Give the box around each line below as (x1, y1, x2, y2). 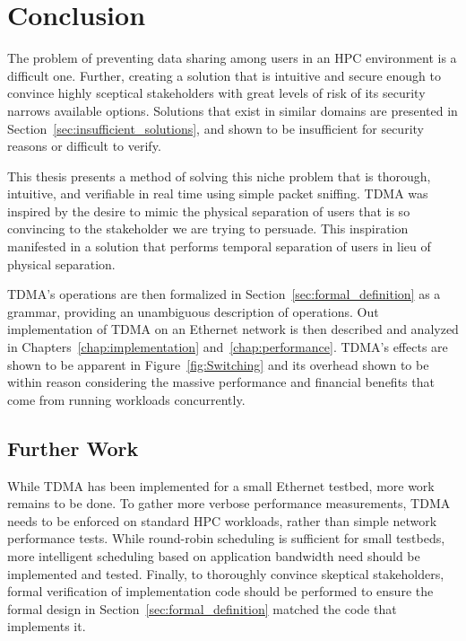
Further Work (7, 434, 139, 461)
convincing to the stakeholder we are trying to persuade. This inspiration (7, 219, 409, 238)
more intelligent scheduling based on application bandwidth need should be (7, 546, 420, 565)
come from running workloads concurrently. (7, 390, 246, 408)
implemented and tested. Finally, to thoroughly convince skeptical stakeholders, (7, 564, 444, 583)
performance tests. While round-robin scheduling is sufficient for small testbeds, (7, 529, 445, 548)
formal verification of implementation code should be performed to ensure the (7, 582, 434, 601)
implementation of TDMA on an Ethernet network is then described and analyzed (7, 320, 459, 338)
